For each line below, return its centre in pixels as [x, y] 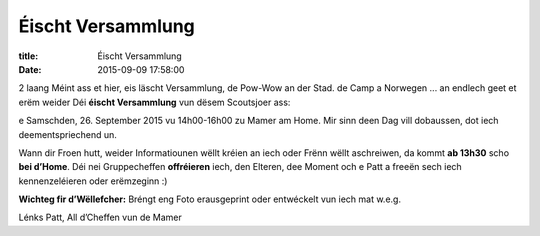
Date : [30, 69]
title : [28, 56]
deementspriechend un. [67, 134]
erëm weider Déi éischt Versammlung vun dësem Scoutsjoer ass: [154, 102]
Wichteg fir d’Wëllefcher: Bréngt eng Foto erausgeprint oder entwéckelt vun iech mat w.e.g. [210, 199]
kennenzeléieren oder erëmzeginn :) [93, 181]
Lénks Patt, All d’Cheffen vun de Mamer [100, 217]
